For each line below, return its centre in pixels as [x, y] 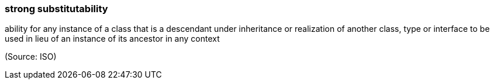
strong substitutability [56, 9]
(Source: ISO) [31, 57]
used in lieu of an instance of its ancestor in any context [112, 39]
